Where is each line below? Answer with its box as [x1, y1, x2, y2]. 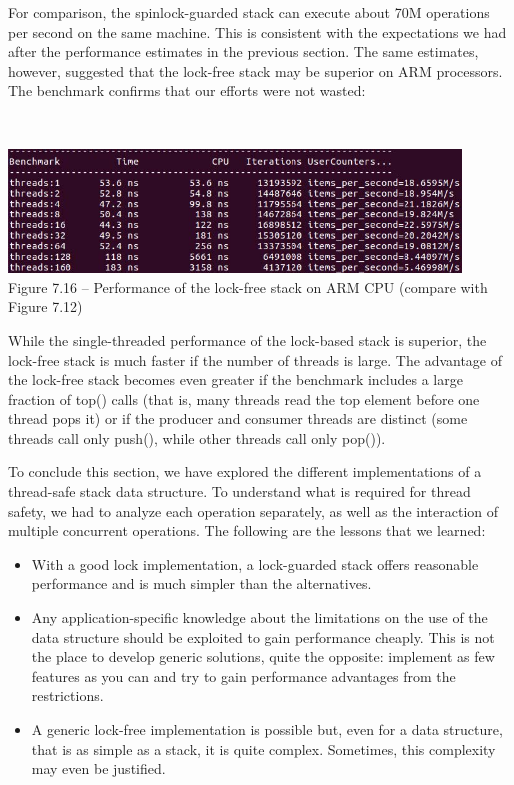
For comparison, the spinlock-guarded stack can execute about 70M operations [8, 2, 490, 22]
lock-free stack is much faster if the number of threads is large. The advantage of [8, 349, 503, 370]
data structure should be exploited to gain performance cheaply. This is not [31, 626, 495, 647]
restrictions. [31, 685, 104, 706]
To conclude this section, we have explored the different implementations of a [8, 461, 482, 482]
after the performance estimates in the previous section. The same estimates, [8, 41, 479, 62]
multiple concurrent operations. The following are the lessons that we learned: [8, 520, 486, 541]
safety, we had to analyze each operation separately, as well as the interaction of [8, 500, 498, 521]
